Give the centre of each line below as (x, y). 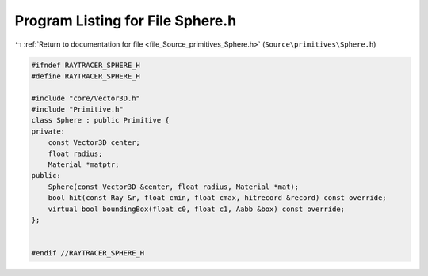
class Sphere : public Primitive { (100, 120)
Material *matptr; (84, 165)
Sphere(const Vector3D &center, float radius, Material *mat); (174, 187)
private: (48, 131)
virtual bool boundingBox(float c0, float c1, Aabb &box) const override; (196, 209)
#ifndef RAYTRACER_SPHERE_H (86, 65)
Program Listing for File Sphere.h (126, 21)
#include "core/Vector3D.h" (86, 98)
